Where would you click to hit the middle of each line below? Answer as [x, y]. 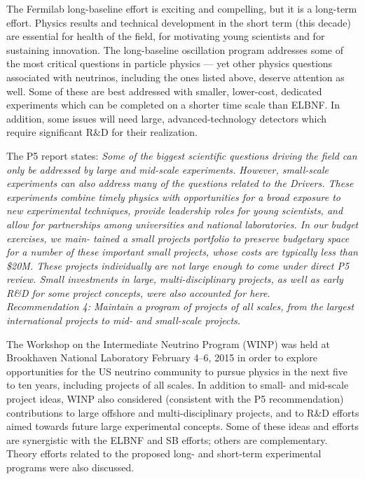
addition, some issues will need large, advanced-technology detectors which [166, 118]
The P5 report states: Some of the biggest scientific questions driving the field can [182, 155]
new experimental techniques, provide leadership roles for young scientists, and [175, 210]
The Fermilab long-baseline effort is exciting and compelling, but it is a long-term [182, 8]
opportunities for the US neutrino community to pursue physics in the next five [177, 371]
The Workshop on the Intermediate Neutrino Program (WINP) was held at [168, 343]
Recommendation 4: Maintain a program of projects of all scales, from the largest [180, 306]
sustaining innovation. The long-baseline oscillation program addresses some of [175, 49]
